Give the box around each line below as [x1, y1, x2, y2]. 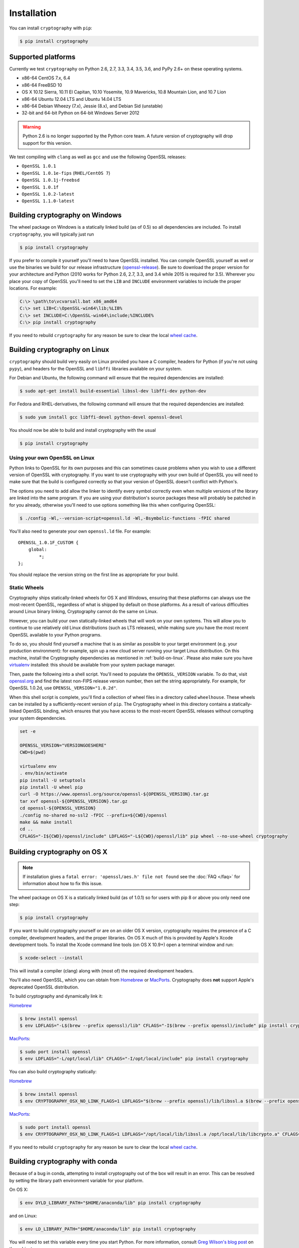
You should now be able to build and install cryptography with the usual [9, 427, 156, 433]
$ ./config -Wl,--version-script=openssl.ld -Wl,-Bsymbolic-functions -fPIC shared [19, 515, 230, 521]
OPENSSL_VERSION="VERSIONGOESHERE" [19, 742, 107, 748]
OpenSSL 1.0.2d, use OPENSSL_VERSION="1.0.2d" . [9, 685, 118, 691]
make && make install [19, 819, 73, 825]
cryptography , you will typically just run [9, 231, 94, 237]
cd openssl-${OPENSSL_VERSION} [19, 805, 97, 811]
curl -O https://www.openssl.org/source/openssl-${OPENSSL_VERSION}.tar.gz [19, 791, 209, 797]
